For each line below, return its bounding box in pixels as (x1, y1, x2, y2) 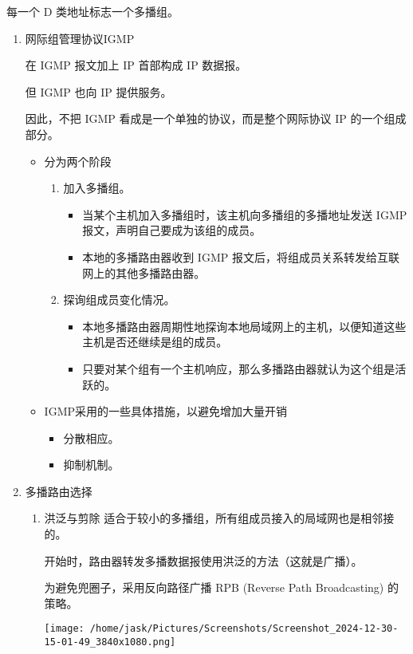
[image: (44, 623, 85, 635)
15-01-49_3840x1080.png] (44, 636, 176, 648)
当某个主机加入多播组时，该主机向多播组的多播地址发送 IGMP (82, 206, 407, 223)
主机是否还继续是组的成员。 (82, 333, 228, 350)
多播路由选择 (25, 483, 92, 499)
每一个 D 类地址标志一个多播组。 (6, 3, 179, 19)
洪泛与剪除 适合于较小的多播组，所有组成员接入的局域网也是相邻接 (44, 510, 395, 526)
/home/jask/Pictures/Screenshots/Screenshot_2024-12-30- (89, 623, 399, 635)
